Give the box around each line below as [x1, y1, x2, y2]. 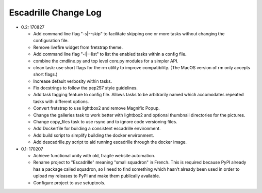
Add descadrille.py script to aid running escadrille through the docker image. [33, 139, 187, 145]
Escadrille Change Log [9, 7, 102, 18]
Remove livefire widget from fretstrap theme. [33, 44, 123, 50]
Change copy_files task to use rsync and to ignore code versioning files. [33, 119, 177, 125]
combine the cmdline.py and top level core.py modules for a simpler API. [33, 58, 179, 64]
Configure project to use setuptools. [33, 179, 106, 186]
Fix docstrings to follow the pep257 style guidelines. [33, 85, 138, 91]
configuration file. [33, 38, 69, 44]
